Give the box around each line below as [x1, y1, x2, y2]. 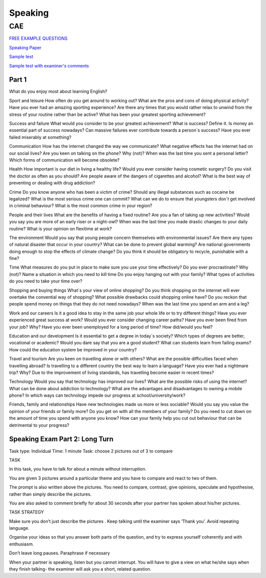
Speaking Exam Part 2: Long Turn [9, 435, 114, 443]
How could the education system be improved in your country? [9, 346, 137, 352]
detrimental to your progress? [9, 422, 69, 428]
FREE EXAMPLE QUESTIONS [9, 35, 68, 41]
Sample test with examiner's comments [9, 63, 89, 68]
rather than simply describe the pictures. [9, 491, 92, 497]
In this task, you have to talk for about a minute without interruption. [9, 466, 147, 472]
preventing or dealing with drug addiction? [9, 180, 96, 186]
